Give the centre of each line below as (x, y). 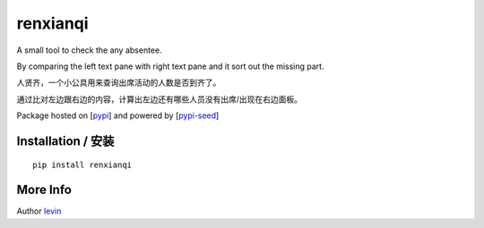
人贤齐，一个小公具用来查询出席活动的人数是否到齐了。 (119, 83)
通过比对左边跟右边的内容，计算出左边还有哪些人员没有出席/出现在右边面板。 (160, 99)
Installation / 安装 (65, 141)
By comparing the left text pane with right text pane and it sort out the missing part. (170, 66)
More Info (44, 190)
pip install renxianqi (82, 165)
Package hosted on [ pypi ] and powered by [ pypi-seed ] (118, 115)
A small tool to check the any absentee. (89, 50)
